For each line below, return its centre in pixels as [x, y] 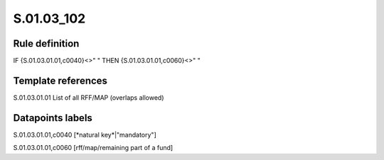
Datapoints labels [53, 118]
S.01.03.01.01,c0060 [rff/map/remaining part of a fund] [93, 148]
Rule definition [46, 44]
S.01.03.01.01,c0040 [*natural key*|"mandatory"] [85, 135]
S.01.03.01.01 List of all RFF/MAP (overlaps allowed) [89, 97]
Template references [60, 80]
